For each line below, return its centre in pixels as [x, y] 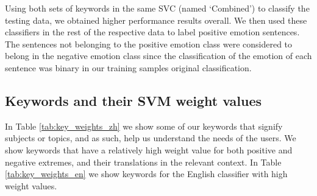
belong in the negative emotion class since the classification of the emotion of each [158, 56]
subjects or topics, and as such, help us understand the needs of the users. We [151, 138]
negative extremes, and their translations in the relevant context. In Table [143, 162]
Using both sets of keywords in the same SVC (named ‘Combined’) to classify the [157, 8]
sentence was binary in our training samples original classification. [128, 67]
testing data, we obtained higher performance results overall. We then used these [156, 20]
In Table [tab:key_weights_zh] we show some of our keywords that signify [144, 126]
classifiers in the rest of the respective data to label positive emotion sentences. [152, 32]
